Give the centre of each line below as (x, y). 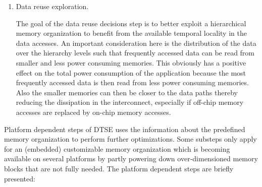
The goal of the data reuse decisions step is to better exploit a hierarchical (131, 23)
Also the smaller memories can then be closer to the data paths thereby (127, 92)
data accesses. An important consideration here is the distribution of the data (136, 43)
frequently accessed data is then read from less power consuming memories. (132, 82)
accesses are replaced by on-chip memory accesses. (93, 112)
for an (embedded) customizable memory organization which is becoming (117, 148)
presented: (20, 178)
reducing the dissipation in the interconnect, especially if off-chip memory (130, 102)
